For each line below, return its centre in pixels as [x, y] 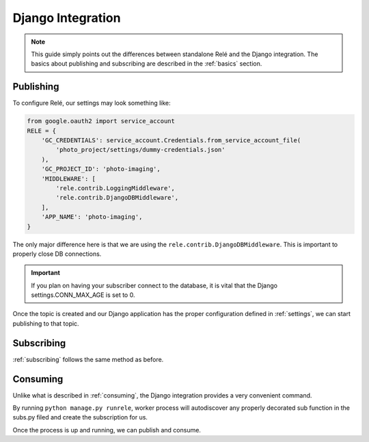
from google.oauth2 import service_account [101, 121]
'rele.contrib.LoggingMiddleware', [115, 188]
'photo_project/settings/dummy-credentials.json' [140, 150]
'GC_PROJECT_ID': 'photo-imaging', [101, 169]
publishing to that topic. [46, 323]
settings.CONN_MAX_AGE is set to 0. [83, 295]
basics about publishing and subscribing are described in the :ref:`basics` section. [147, 64]
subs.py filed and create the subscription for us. [80, 417]
